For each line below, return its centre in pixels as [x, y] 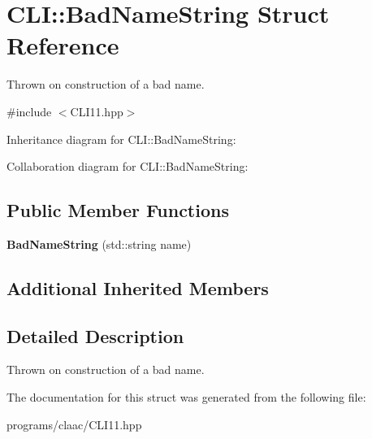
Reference [63, 45]
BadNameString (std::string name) [99, 243]
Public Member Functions [118, 210]
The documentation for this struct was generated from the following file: [186, 397]
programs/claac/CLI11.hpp [74, 424]
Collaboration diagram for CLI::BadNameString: [128, 166]
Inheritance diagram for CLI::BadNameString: [121, 139]
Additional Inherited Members [138, 287]
